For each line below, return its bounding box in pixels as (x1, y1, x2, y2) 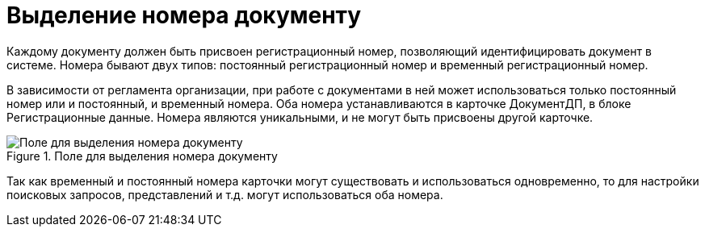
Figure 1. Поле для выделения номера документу (6, 148, 278, 163)
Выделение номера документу (6, 2, 362, 29)
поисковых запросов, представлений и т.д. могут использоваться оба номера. (6, 187, 443, 202)
